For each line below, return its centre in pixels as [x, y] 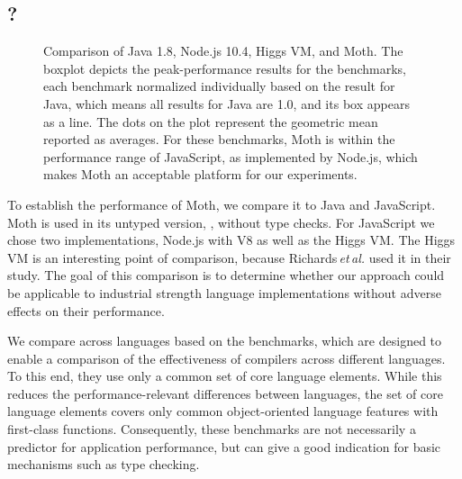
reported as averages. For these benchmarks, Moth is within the [219, 139]
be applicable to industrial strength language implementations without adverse [224, 292]
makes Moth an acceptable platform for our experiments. [200, 174]
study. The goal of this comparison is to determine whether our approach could [226, 275]
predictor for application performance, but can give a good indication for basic [224, 446]
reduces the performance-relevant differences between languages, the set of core [225, 393]
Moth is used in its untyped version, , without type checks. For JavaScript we [221, 222]
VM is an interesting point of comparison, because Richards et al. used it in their [229, 257]
